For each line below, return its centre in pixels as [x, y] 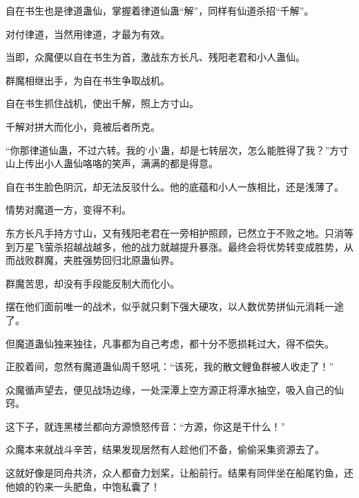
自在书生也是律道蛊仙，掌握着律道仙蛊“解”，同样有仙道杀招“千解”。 [160, 10]
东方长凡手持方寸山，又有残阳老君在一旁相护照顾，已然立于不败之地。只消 [175, 232]
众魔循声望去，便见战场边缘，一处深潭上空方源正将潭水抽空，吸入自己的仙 [175, 389]
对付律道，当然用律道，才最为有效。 [88, 33]
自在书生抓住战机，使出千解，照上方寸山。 [102, 103]
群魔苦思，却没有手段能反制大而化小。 [93, 283]
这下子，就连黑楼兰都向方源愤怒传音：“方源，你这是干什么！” [146, 426]
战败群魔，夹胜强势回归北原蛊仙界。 [97, 260]
